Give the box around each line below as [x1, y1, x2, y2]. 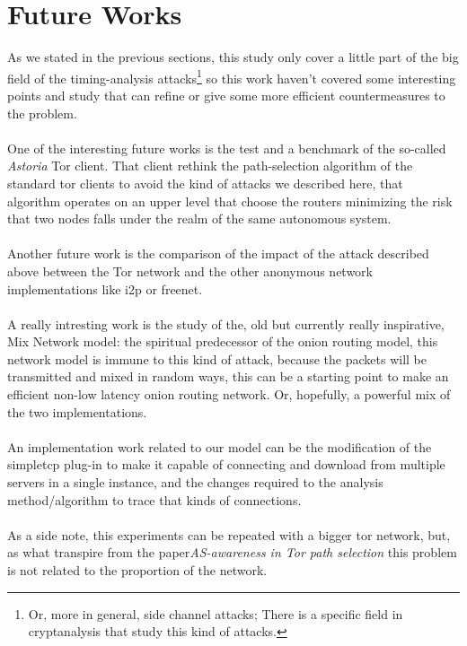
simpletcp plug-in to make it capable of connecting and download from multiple [7, 455, 445, 474]
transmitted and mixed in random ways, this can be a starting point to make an [7, 367, 449, 386]
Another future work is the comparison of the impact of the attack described [7, 244, 429, 263]
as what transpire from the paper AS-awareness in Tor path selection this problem [7, 543, 457, 562]
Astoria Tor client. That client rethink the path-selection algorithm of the [7, 156, 413, 175]
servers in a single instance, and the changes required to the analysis [7, 473, 383, 492]
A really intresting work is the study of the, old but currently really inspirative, [7, 314, 445, 333]
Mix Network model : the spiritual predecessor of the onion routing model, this [7, 332, 438, 351]
